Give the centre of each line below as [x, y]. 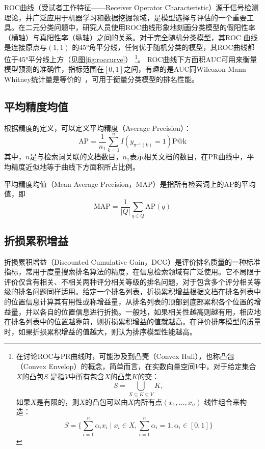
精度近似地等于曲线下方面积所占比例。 [75, 166]
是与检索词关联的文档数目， [76, 157]
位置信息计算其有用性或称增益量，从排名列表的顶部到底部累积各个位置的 [132, 302]
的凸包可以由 [106, 401]
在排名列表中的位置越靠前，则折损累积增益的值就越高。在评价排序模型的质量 [132, 321]
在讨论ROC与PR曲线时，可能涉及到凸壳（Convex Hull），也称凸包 [125, 356]
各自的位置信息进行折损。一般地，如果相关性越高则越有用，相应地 [150, 311]
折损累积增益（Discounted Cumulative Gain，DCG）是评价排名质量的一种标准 [132, 261]
